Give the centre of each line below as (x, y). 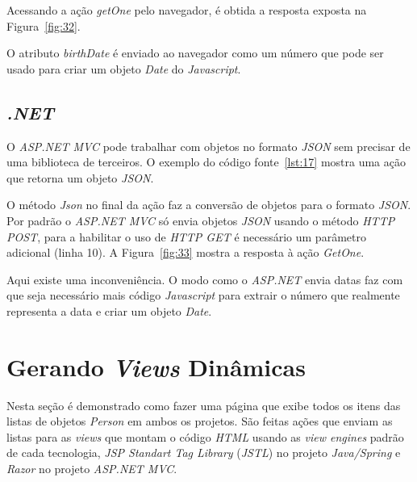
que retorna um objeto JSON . (80, 177)
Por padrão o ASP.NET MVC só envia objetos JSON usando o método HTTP (201, 220)
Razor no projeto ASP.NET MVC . (92, 469)
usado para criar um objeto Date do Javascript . (124, 68)
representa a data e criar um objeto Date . (109, 310)
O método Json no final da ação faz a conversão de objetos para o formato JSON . (209, 205)
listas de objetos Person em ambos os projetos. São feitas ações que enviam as (200, 421)
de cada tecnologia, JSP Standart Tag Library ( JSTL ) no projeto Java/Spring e (204, 453)
